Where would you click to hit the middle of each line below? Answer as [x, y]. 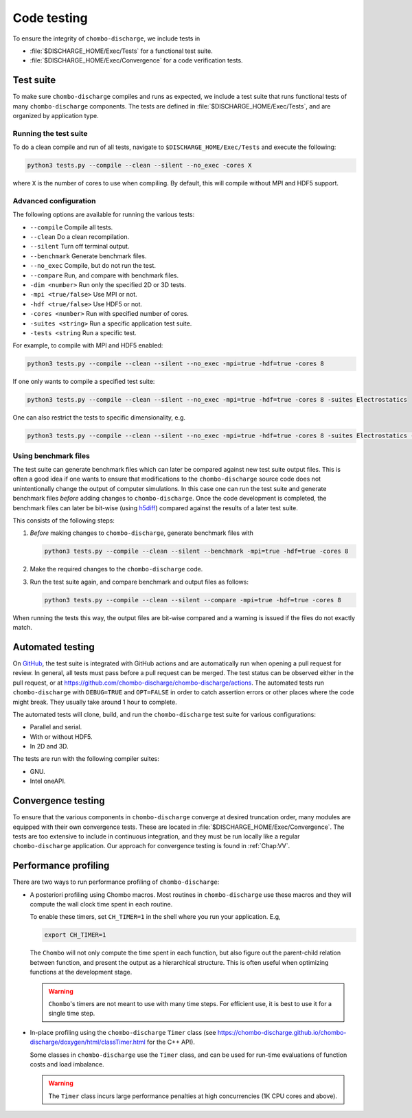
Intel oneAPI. [48, 781]
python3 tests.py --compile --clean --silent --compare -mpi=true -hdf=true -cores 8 [193, 600]
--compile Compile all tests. [71, 227]
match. [22, 628]
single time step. [72, 1014]
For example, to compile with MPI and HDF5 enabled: [88, 345]
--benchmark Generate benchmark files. [88, 256]
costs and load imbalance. [67, 1064]
